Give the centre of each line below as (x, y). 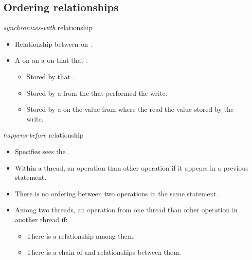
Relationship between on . (54, 43)
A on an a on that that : (51, 60)
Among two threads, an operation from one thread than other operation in (126, 210)
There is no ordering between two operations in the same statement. (117, 193)
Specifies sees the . (42, 151)
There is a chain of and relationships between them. (104, 252)
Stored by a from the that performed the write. (97, 93)
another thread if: (41, 219)
